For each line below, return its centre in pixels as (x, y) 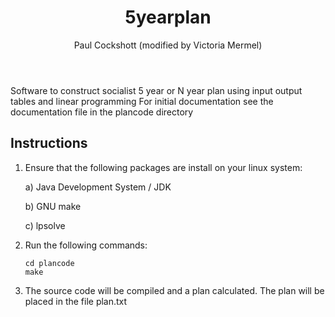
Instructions (49, 143)
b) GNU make (53, 206)
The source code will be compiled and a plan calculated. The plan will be (174, 290)
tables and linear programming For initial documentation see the (142, 101)
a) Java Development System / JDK (98, 187)
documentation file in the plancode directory (102, 112)
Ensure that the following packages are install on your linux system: (163, 167)
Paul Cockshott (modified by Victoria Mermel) (168, 45)
